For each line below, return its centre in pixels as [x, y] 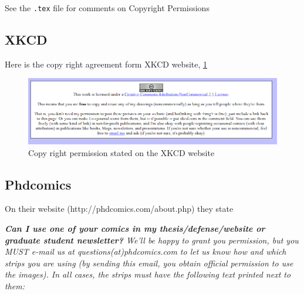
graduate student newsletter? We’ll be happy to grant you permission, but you [152, 240]
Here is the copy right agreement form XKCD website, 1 [106, 64]
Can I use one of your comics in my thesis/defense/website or [135, 229]
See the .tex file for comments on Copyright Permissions [107, 8]
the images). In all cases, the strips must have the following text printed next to [148, 274]
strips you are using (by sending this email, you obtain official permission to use [149, 263]
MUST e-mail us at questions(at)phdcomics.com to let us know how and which [146, 251]
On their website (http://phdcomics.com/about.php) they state [119, 209]
